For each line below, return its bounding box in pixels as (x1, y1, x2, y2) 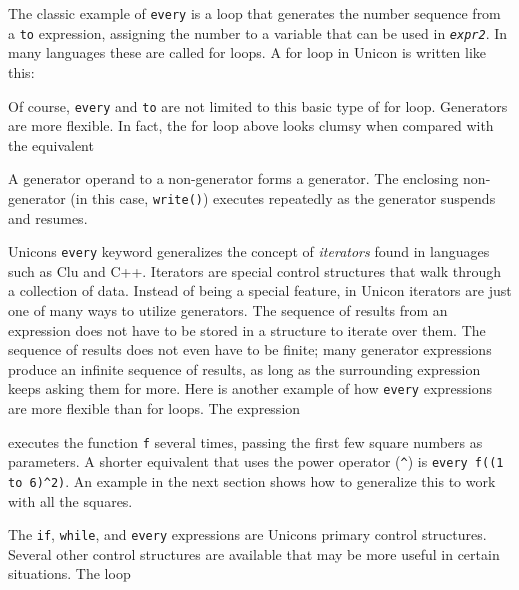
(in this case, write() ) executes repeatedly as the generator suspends (70, 187, 496, 208)
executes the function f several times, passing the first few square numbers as (8, 431, 483, 452)
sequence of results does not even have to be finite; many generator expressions (8, 339, 492, 360)
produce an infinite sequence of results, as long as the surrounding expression (8, 358, 481, 379)
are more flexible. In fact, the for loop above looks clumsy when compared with (8, 115, 494, 136)
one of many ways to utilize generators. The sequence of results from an (8, 300, 448, 321)
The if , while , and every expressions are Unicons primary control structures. (8, 524, 487, 545)
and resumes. (8, 207, 88, 228)
